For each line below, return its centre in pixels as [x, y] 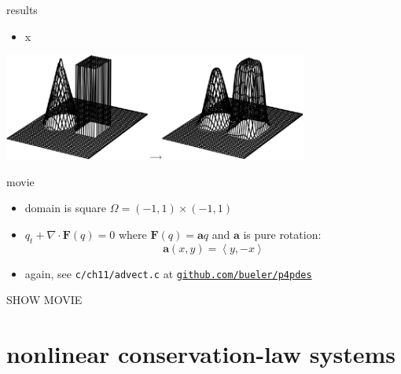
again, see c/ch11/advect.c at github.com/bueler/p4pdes [168, 273]
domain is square [66, 208]
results [22, 9]
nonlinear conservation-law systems [201, 354]
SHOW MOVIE [44, 300]
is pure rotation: [282, 234]
